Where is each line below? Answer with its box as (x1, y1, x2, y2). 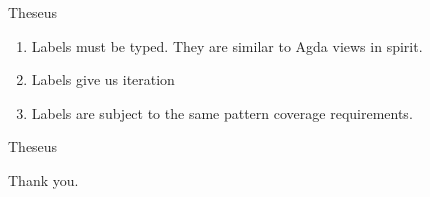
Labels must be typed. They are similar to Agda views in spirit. (31, 35, 423, 56)
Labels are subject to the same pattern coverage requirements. (31, 102, 413, 123)
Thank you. (8, 169, 79, 190)
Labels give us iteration (31, 69, 175, 90)
